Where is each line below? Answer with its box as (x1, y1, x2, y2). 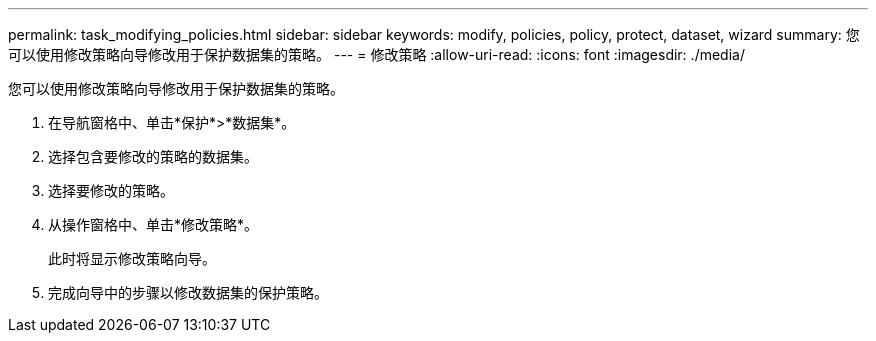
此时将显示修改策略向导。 (48, 250, 216, 267)
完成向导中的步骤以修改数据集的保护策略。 (48, 284, 328, 301)
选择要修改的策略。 (48, 182, 174, 199)
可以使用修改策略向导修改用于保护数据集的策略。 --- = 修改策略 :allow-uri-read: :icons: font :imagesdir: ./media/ (8, 46, 745, 63)
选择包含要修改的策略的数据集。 (48, 148, 258, 165)
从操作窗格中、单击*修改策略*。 (48, 216, 259, 233)
